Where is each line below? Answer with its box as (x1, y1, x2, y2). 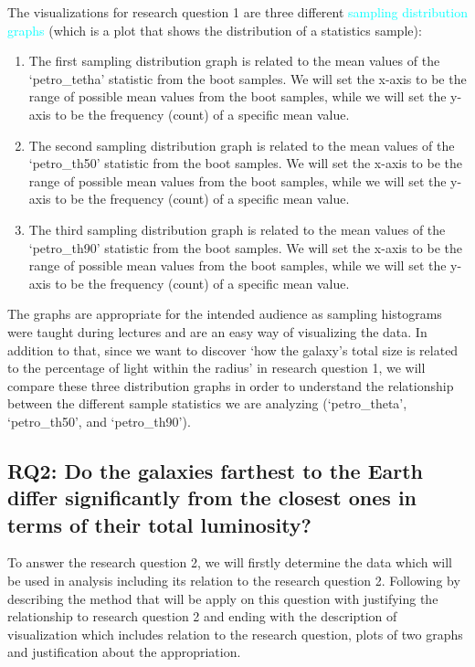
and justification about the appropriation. (7, 642, 241, 662)
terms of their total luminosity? (7, 510, 312, 538)
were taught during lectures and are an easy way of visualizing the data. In (7, 322, 427, 341)
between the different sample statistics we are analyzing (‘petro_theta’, (7, 394, 407, 413)
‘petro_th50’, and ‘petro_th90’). (7, 411, 191, 430)
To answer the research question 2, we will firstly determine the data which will (7, 553, 452, 572)
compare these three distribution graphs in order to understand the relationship (7, 376, 454, 395)
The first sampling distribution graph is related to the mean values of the (28, 51, 440, 70)
